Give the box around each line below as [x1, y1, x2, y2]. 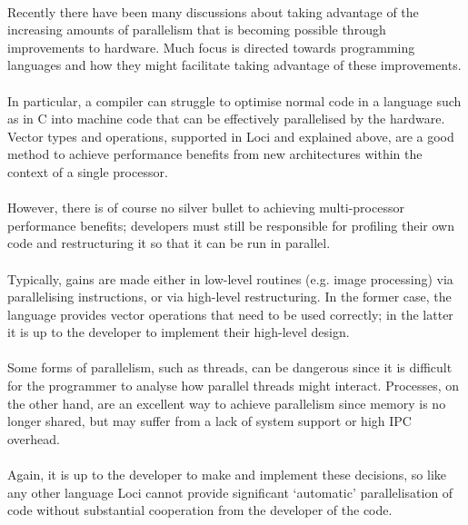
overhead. [7, 429, 60, 448]
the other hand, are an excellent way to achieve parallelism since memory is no [7, 393, 446, 412]
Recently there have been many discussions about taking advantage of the [7, 2, 419, 21]
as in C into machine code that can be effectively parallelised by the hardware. [7, 109, 445, 128]
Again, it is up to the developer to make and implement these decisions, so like [7, 465, 446, 484]
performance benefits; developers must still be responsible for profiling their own [7, 215, 454, 234]
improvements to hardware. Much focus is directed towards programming [7, 37, 415, 56]
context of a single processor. [7, 162, 168, 181]
